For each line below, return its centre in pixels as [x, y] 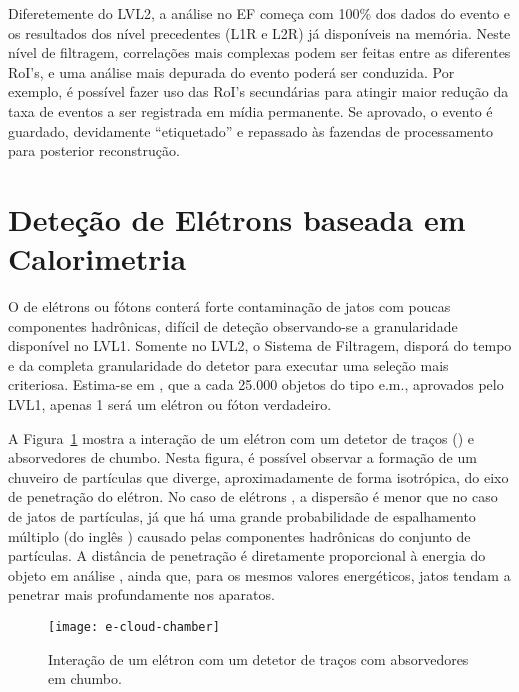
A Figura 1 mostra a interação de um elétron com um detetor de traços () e [241, 437]
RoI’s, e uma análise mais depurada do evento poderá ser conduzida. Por [231, 71]
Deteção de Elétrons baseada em [237, 218]
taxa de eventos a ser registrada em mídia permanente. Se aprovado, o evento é [250, 110]
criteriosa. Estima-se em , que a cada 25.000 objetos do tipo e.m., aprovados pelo [256, 384]
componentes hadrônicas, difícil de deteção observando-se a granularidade [233, 325]
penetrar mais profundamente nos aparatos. [141, 594]
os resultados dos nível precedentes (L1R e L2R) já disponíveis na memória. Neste [259, 32]
